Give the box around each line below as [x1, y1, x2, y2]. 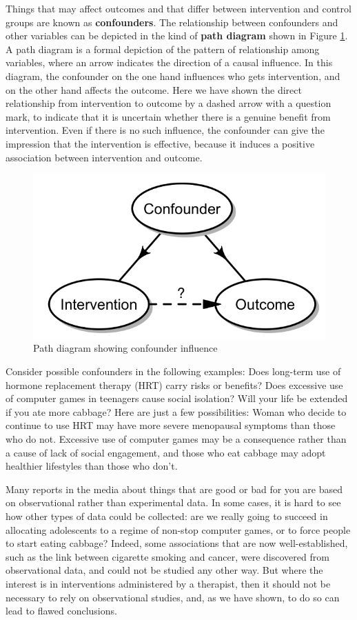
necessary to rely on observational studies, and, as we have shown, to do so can [6, 590, 340, 604]
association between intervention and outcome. [6, 150, 203, 164]
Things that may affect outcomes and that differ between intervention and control [6, 1, 351, 15]
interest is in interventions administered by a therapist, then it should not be [6, 576, 331, 590]
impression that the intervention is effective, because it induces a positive [6, 136, 315, 150]
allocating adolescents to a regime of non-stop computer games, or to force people [6, 522, 351, 537]
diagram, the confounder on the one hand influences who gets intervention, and [6, 68, 340, 83]
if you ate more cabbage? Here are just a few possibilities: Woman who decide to [6, 404, 347, 419]
